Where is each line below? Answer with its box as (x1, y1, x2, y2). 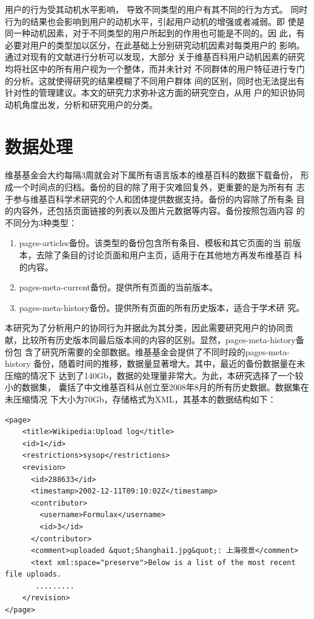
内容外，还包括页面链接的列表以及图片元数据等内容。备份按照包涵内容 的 (13, 204, 305, 217)
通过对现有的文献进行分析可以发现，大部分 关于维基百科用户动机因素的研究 (5, 50, 305, 63)
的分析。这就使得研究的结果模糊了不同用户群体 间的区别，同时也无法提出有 (5, 74, 305, 87)
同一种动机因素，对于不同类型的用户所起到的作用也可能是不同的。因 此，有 (5, 27, 305, 39)
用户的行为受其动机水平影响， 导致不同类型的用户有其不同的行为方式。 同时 (5, 3, 308, 15)
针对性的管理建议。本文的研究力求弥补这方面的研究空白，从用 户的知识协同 (5, 86, 305, 99)
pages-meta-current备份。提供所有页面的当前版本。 (19, 281, 218, 293)
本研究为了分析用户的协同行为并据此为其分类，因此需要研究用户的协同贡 (5, 321, 293, 334)
